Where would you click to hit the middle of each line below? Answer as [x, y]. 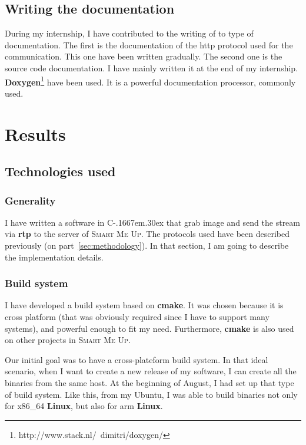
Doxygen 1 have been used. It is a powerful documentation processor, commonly [150, 81]
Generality [30, 200]
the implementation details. [54, 257]
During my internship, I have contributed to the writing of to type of [129, 33]
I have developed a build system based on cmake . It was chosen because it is [144, 305]
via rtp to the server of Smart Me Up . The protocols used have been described [147, 234]
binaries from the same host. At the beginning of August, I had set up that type [149, 382]
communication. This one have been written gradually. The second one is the [144, 56]
